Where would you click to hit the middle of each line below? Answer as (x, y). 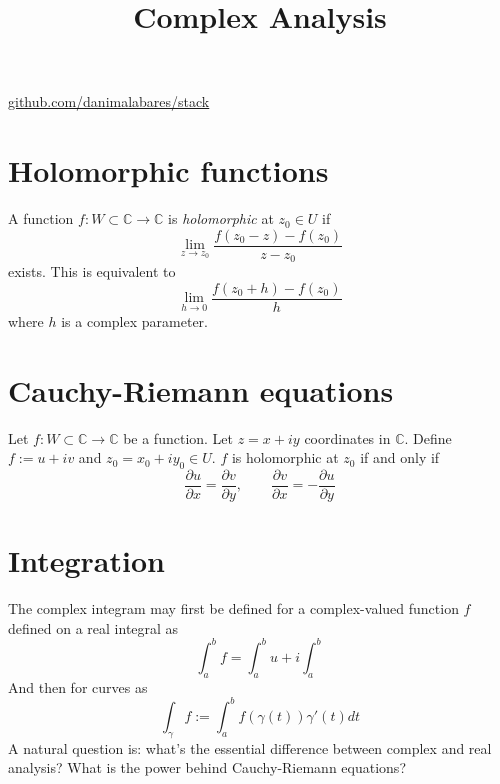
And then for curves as (78, 686)
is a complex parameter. (134, 320)
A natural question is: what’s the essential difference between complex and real (250, 747)
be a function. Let (178, 437)
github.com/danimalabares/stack (109, 101)
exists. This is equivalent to (92, 271)
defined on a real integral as (93, 627)
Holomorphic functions (168, 170)
